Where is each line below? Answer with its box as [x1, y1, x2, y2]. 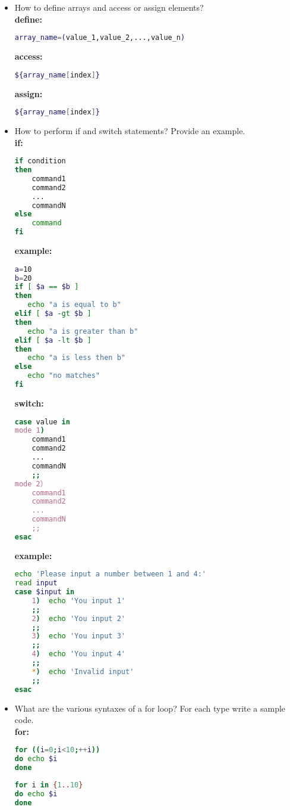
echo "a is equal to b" [27, 300, 121, 309]
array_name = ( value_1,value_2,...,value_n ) [14, 33, 185, 42]
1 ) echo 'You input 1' [31, 596, 125, 605]
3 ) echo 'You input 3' [31, 632, 125, 641]
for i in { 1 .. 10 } [14, 781, 83, 789]
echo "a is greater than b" [27, 327, 138, 336]
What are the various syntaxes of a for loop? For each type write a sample [14, 702, 286, 714]
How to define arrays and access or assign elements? [14, 1, 204, 13]
